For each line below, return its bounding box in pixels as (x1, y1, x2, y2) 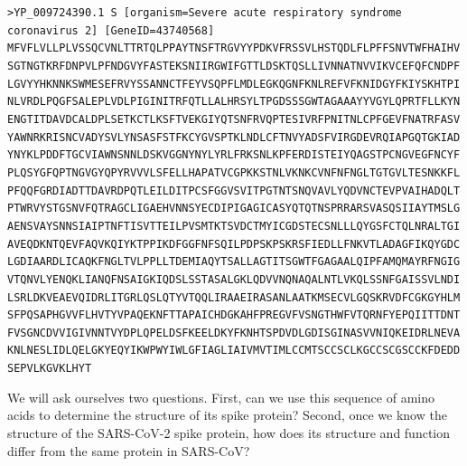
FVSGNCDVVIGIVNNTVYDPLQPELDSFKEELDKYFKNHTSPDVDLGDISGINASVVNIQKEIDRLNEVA (7, 326, 461, 339)
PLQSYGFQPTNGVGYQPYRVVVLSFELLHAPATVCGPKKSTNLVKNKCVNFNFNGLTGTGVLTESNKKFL (7, 166, 461, 179)
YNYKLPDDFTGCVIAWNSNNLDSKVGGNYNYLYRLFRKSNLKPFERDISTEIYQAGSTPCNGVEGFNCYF (7, 148, 461, 162)
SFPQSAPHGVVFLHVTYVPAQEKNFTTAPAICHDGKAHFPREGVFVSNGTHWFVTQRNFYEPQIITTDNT (7, 309, 461, 322)
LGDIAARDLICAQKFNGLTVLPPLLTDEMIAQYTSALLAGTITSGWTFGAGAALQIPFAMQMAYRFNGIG (7, 255, 461, 269)
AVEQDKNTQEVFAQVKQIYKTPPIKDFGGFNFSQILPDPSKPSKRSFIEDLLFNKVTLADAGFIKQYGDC (7, 237, 461, 251)
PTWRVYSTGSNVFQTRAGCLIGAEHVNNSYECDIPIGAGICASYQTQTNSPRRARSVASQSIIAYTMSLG (7, 202, 461, 215)
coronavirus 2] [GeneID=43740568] (7, 24, 215, 37)
